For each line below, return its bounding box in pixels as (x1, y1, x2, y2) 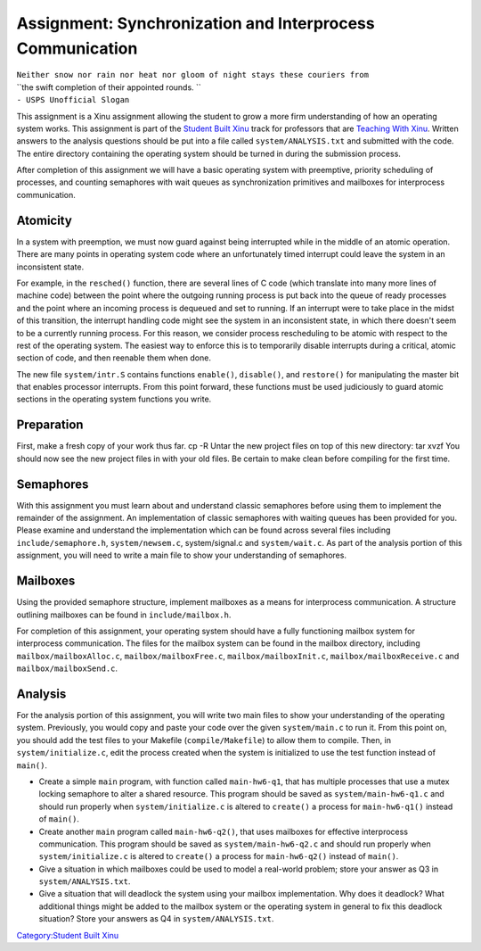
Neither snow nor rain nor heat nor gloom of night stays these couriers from (16, 70, 370, 80)
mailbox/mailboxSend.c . (16, 663, 118, 674)
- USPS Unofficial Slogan (16, 95, 130, 105)
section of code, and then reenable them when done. (16, 352, 211, 363)
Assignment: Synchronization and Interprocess (16, 13, 375, 33)
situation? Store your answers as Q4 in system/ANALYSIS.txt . (38, 914, 274, 924)
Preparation (16, 418, 84, 433)
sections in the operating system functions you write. (16, 393, 212, 405)
